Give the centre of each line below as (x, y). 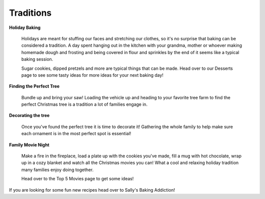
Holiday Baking (25, 28)
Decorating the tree (29, 115)
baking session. (37, 59)
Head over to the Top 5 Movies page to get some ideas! (78, 179)
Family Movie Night (29, 144)
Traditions (30, 13)
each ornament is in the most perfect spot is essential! (76, 134)
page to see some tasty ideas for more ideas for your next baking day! (93, 75)
